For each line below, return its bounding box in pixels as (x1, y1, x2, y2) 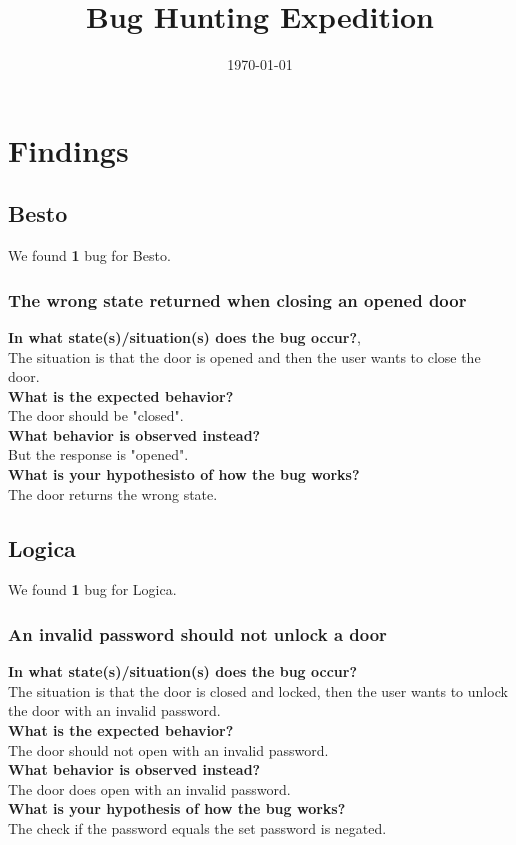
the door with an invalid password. (8, 700, 221, 721)
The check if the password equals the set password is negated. (8, 818, 387, 839)
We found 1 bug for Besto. (8, 245, 171, 266)
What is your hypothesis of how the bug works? (8, 798, 346, 819)
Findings (8, 129, 129, 170)
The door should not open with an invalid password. (8, 739, 329, 760)
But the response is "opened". (8, 444, 189, 465)
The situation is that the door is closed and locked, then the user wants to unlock (8, 680, 508, 701)
